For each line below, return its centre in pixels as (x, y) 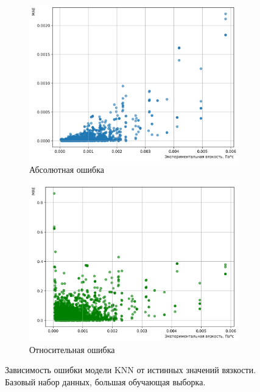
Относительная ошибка (72, 349)
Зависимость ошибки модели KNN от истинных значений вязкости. (131, 370)
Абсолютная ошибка (67, 170)
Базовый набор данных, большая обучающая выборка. (105, 381)
